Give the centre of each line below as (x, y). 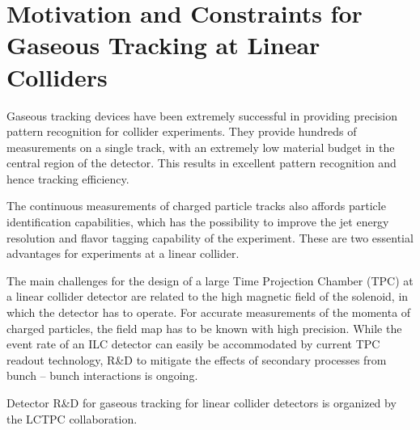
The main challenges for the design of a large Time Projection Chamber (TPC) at (210, 280)
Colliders (57, 76)
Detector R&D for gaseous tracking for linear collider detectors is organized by (202, 403)
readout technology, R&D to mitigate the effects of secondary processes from (197, 359)
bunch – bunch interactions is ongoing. (102, 375)
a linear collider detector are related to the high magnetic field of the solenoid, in (208, 296)
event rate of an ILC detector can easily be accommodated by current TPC (193, 344)
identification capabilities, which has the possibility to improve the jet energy (198, 222)
